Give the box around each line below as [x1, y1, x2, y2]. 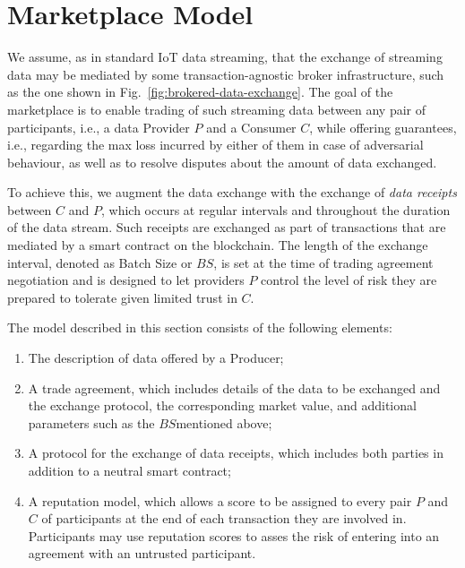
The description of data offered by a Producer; [28, 349, 284, 367]
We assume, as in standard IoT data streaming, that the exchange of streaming [7, 47, 443, 66]
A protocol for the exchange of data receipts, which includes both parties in [28, 443, 443, 462]
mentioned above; [176, 413, 272, 432]
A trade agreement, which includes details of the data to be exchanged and [28, 378, 441, 397]
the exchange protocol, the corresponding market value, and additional [28, 396, 417, 415]
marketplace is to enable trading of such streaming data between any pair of [7, 99, 426, 118]
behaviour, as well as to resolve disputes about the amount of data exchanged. [7, 152, 437, 171]
